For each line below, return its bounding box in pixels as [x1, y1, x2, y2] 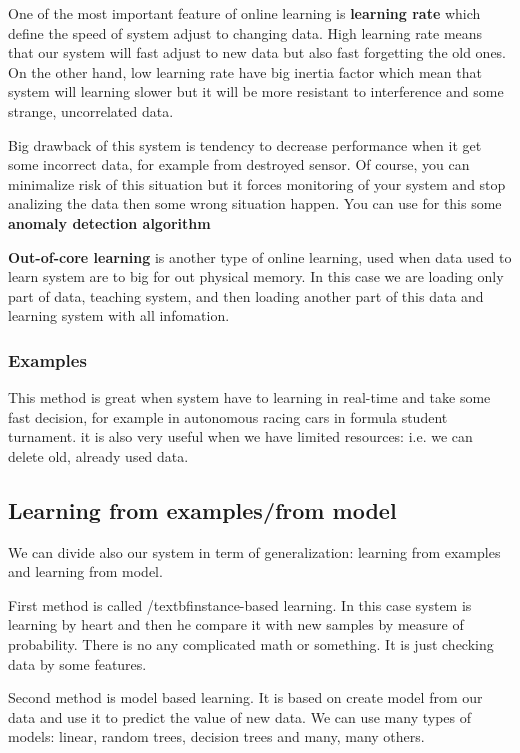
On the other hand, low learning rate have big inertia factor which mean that [8, 61, 482, 82]
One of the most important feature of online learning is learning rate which [8, 3, 481, 23]
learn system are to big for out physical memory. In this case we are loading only [8, 266, 504, 287]
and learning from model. [8, 561, 163, 582]
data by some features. [8, 653, 147, 674]
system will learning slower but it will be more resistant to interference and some [8, 81, 504, 102]
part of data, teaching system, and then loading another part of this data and [8, 285, 484, 306]
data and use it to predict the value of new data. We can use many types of [8, 706, 472, 727]
